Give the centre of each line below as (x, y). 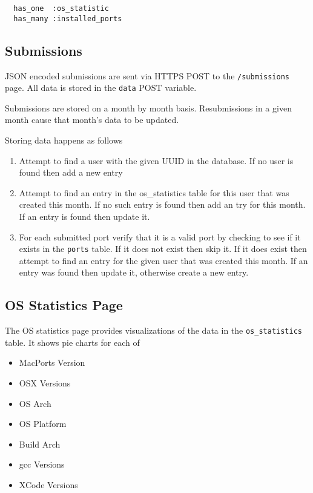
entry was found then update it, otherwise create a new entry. (134, 272)
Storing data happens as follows (64, 140)
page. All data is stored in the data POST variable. (101, 88)
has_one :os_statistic (61, 8)
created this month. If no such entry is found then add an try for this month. (162, 204)
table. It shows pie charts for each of (72, 342)
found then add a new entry (71, 172)
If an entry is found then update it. (84, 216)
